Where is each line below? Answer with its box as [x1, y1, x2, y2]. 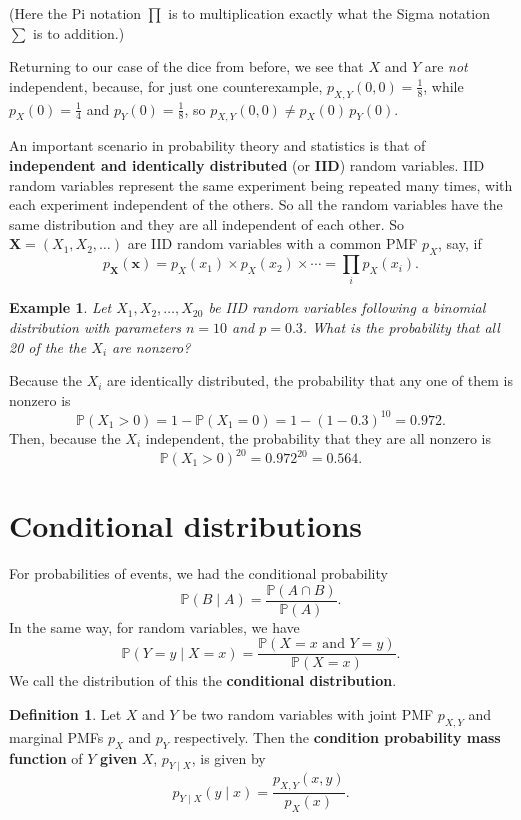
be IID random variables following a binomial [208, 297, 486, 318]
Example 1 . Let [9, 297, 112, 318]
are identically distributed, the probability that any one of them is [107, 370, 513, 391]
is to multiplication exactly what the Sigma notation [168, 3, 490, 23]
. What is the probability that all [302, 317, 500, 338]
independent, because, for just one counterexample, [9, 75, 323, 96]
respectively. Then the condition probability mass [173, 726, 501, 747]
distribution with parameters [9, 317, 181, 338]
